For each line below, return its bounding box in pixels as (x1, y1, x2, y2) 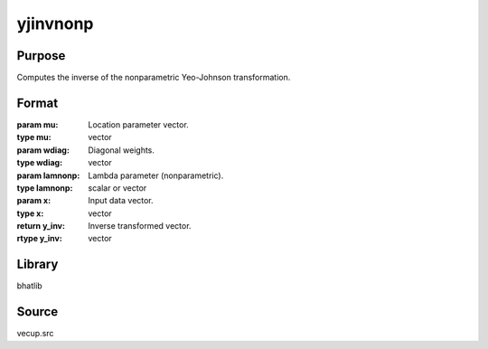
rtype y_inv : (16, 233, 62, 244)
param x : (16, 195, 52, 206)
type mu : (16, 132, 52, 143)
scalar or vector (88, 182, 147, 193)
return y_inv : (16, 221, 65, 231)
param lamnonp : (16, 170, 80, 181)
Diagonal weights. (88, 145, 155, 156)
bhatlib (16, 280, 42, 291)
